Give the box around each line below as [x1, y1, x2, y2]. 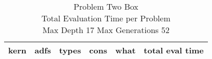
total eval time [143, 44, 204, 56]
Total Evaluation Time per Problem [41, 12, 171, 24]
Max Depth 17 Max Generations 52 [42, 24, 169, 36]
